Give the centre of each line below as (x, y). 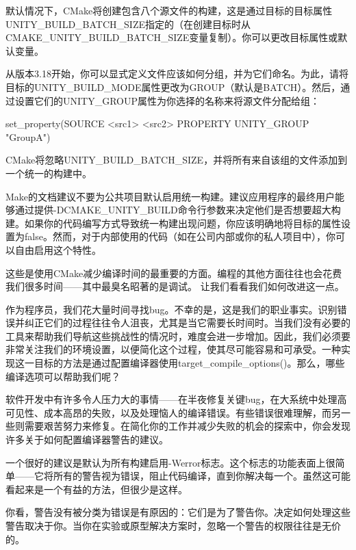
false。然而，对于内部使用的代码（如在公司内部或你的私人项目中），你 (180, 236)
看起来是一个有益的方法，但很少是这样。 (97, 489)
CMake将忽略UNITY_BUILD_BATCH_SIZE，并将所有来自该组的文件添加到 (177, 160)
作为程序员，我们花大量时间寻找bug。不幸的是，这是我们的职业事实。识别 (171, 309)
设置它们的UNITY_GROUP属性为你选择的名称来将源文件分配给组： (167, 100)
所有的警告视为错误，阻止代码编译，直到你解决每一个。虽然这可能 (202, 476)
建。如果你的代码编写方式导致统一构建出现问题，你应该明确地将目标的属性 (173, 223)
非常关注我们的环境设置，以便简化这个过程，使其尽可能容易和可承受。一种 (173, 349)
